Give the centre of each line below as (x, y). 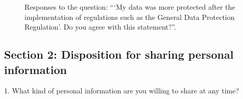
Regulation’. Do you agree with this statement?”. (100, 27)
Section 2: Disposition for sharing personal (119, 54)
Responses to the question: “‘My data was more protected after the (130, 7)
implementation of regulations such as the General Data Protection (130, 17)
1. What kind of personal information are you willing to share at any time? (122, 91)
